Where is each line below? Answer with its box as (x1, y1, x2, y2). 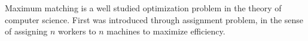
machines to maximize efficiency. (106, 25, 225, 37)
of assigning (5, 25, 48, 37)
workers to (58, 25, 96, 37)
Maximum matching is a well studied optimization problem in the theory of (5, 2, 282, 14)
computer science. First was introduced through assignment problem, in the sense (5, 13, 304, 26)
